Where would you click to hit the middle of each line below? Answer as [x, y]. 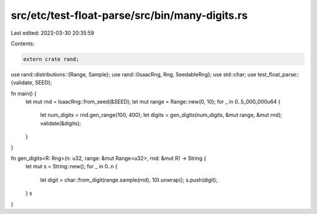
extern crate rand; [51, 59]
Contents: [23, 44]
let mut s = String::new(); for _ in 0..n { [71, 166]
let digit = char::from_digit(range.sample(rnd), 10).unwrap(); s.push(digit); [129, 180]
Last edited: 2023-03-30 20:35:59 [53, 33]
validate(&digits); [61, 123]
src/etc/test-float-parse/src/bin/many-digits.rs [129, 15]
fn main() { [24, 93]
